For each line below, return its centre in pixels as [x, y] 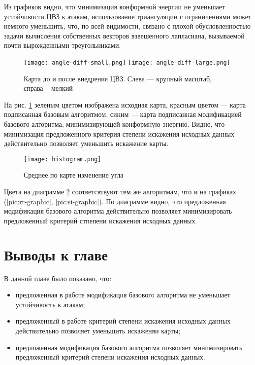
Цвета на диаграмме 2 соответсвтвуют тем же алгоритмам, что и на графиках [120, 192]
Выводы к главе [56, 254]
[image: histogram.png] [63, 159]
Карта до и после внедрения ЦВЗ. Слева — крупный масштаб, [118, 78]
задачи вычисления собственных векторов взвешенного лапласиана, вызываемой [124, 35]
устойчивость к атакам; [50, 304]
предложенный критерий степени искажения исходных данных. [110, 357]
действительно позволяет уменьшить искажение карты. [86, 143]
